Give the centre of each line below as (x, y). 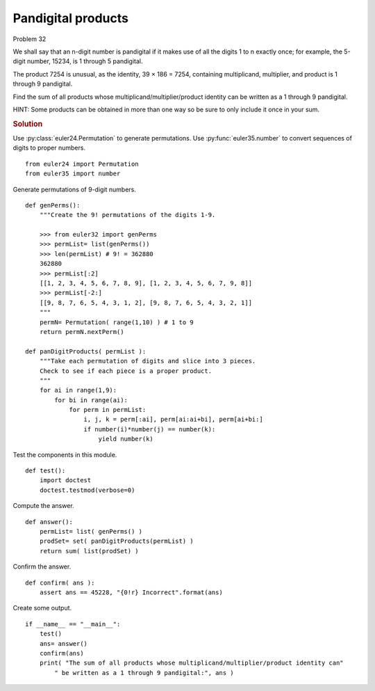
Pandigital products (70, 18)
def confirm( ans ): (60, 582)
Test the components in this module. (65, 454)
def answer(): (49, 522)
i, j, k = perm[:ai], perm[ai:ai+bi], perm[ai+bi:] (173, 420)
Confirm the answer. (42, 566)
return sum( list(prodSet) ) (89, 551)
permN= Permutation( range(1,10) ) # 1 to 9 (116, 322)
